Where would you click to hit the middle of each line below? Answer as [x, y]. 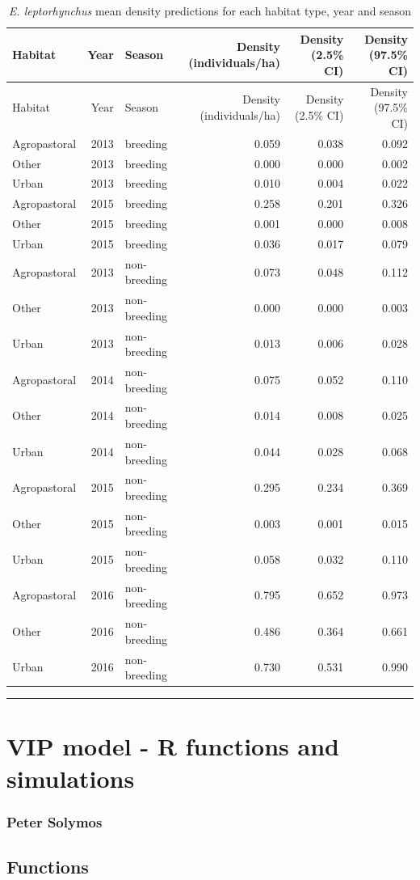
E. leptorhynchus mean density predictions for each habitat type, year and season [210, 11]
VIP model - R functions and [173, 746]
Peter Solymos [55, 821]
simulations [71, 778]
